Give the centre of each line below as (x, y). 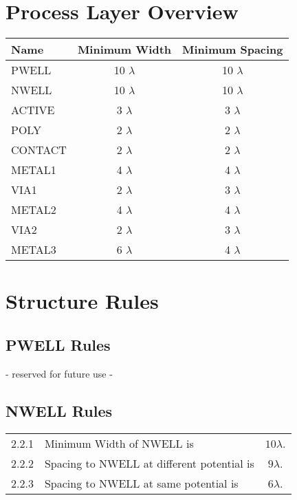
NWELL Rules (59, 410)
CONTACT (39, 150)
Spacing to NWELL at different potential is (149, 463)
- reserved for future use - (59, 373)
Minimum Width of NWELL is (119, 443)
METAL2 (34, 210)
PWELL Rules (58, 344)
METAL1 (34, 170)
